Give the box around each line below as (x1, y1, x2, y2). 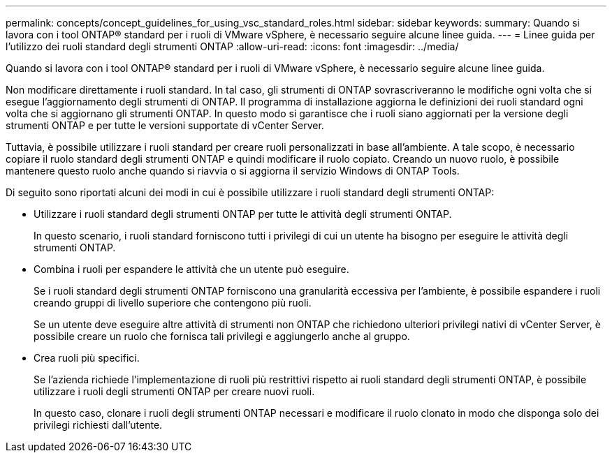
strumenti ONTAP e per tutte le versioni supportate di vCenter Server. (6, 119, 324, 131)
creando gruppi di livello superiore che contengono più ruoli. (34, 297, 312, 309)
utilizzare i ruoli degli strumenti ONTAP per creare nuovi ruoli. (34, 385, 315, 397)
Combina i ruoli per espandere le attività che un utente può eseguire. (34, 263, 349, 275)
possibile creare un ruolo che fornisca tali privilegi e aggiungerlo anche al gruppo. (34, 330, 410, 342)
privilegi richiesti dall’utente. (34, 419, 163, 431)
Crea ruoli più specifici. (34, 352, 140, 364)
